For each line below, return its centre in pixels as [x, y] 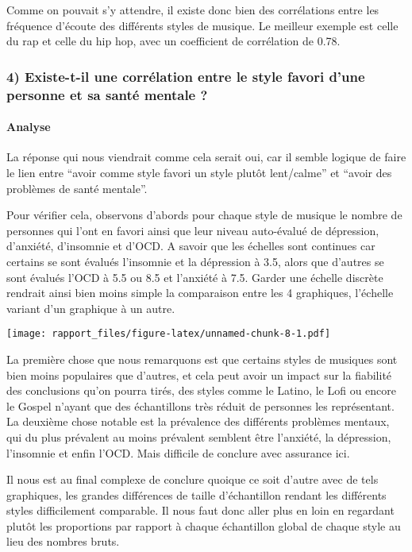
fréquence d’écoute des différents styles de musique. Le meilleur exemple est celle [202, 25]
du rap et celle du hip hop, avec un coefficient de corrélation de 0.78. [173, 41]
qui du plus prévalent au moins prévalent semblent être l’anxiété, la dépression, [199, 436]
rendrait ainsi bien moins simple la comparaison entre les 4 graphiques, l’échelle [200, 293]
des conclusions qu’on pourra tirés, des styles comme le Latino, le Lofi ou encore [202, 390]
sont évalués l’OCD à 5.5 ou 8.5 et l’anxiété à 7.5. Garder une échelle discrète [195, 277]
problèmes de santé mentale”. [77, 188]
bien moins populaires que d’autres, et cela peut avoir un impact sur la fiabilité [199, 374]
